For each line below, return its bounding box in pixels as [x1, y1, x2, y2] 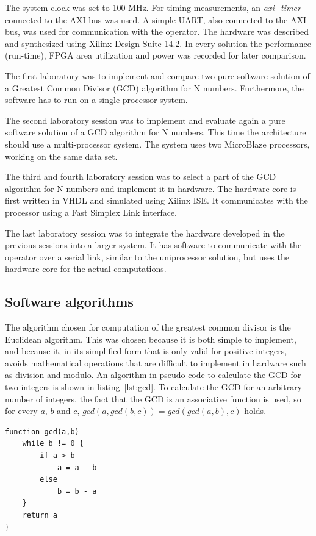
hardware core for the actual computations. [5, 262, 167, 275]
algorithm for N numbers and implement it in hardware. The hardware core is [5, 182, 296, 195]
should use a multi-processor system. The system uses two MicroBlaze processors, [5, 137, 310, 150]
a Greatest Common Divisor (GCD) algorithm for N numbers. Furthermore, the [5, 81, 304, 94]
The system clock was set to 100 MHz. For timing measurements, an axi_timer [5, 1, 301, 13]
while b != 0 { [22, 439, 84, 448]
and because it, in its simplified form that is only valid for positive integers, [5, 345, 287, 357]
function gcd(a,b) [5, 427, 79, 436]
